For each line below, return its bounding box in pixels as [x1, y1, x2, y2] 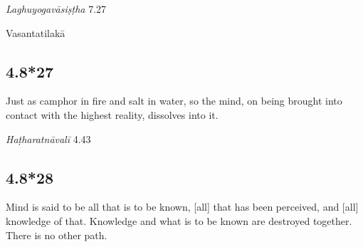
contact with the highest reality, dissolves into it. [6, 107, 219, 122]
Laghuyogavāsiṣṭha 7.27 [6, 1, 107, 16]
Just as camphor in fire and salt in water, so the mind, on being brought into [6, 93, 342, 108]
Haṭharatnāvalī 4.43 [6, 131, 91, 146]
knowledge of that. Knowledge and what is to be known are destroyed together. [6, 213, 352, 228]
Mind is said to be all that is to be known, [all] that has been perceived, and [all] [6, 199, 359, 214]
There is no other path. [6, 227, 107, 242]
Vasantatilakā [6, 25, 65, 40]
